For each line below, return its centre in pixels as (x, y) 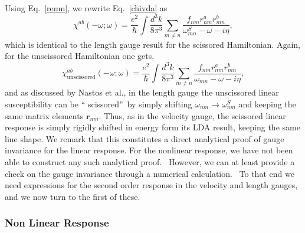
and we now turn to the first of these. (73, 196)
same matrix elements (44, 115)
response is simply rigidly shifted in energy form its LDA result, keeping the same (152, 127)
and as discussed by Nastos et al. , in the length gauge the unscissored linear (142, 92)
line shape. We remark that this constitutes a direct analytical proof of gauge (145, 138)
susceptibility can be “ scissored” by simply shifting (99, 104)
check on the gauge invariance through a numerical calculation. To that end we (150, 173)
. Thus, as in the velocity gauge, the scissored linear (192, 115)
